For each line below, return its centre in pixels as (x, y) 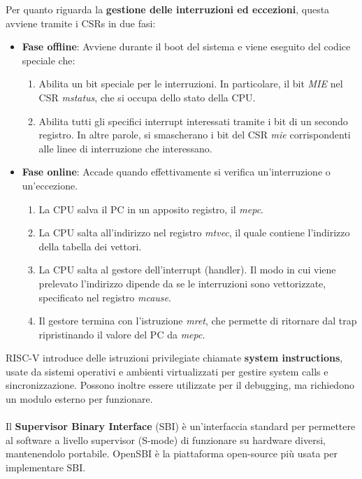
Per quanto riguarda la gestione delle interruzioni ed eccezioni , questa (168, 9)
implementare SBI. (46, 467)
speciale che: (49, 60)
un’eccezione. (50, 185)
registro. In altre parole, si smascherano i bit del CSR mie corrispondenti (195, 135)
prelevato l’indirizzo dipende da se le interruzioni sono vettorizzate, (182, 283)
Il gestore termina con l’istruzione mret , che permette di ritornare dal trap (198, 321)
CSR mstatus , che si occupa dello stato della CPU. (147, 97)
